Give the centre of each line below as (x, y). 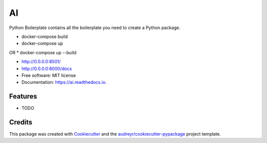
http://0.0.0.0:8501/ (41, 62)
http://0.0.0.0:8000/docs (47, 69)
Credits (21, 122)
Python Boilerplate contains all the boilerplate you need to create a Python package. (95, 28)
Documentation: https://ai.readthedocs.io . (64, 82)
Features (23, 96)
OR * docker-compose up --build (43, 52)
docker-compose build (44, 36)
